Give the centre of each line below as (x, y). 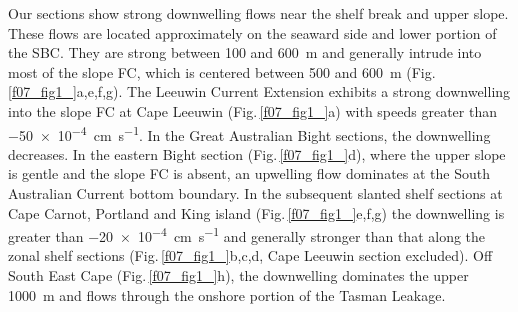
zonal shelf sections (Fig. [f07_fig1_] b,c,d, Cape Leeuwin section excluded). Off (250, 255)
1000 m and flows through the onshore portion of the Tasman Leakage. (227, 294)
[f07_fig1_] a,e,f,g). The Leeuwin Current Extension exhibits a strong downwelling (259, 91)
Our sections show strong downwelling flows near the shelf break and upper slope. (258, 13)
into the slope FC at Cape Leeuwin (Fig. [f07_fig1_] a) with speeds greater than (252, 110)
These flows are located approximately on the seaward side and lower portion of (252, 32)
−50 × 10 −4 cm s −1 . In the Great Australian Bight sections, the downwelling (249, 133)
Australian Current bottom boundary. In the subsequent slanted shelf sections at (255, 193)
